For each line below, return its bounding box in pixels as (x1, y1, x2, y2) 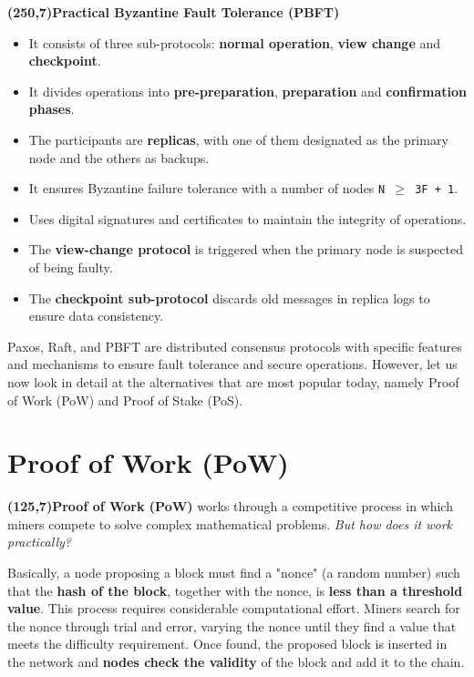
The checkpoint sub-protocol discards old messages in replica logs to (28, 288, 430, 307)
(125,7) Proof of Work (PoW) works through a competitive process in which (7, 497, 453, 516)
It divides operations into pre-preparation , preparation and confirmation (28, 81, 468, 100)
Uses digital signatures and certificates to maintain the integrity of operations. (28, 209, 467, 228)
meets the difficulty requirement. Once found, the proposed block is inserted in (7, 634, 448, 653)
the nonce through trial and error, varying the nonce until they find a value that (7, 616, 457, 635)
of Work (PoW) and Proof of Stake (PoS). (7, 390, 243, 409)
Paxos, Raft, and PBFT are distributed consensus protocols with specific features (7, 336, 462, 355)
